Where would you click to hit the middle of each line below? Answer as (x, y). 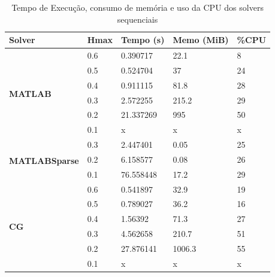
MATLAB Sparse (44, 160)
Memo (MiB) (201, 40)
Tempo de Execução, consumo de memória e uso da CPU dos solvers (137, 7)
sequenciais (137, 19)
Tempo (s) (143, 40)
